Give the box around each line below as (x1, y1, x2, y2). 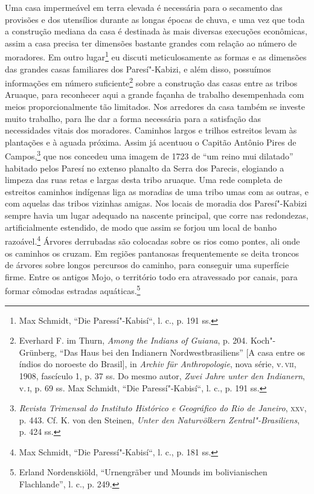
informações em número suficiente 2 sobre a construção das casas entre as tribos (5, 75, 298, 89)
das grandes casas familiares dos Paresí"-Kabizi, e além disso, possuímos (5, 62, 271, 75)
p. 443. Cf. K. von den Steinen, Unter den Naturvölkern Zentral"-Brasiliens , (19, 413, 300, 426)
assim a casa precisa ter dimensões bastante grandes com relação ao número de (5, 36, 297, 49)
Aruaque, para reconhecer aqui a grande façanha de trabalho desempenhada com (5, 88, 304, 101)
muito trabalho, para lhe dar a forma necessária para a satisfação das (5, 112, 261, 124)
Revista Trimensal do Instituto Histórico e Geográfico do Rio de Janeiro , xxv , (19, 402, 307, 414)
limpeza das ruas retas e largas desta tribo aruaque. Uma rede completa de (5, 173, 283, 186)
